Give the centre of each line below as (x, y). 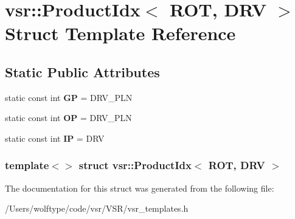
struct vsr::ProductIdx (135, 165)
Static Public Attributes (82, 71)
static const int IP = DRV (55, 138)
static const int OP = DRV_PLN (68, 118)
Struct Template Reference (120, 33)
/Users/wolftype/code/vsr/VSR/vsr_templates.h (97, 208)
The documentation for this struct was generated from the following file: (140, 188)
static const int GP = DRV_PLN (69, 97)
